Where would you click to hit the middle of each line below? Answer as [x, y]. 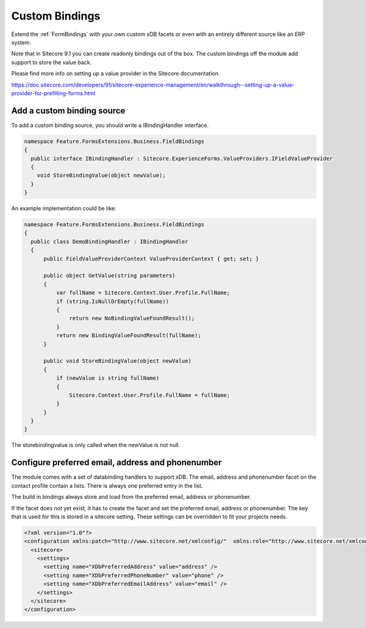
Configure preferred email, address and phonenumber [117, 462]
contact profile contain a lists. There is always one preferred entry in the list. [107, 485]
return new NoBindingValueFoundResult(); [132, 318]
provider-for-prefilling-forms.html [53, 93]
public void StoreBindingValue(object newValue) [117, 361]
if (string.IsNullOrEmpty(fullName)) [112, 301]
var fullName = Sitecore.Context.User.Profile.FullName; [143, 293]
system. [21, 42]
